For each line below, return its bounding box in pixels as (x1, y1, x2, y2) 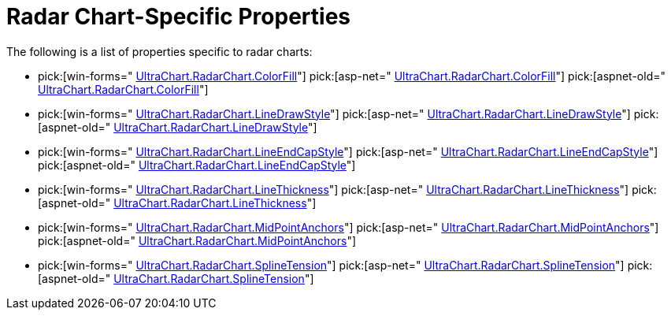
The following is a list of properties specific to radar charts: (6, 44, 313, 58)
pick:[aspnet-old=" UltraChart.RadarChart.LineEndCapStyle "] (38, 158, 356, 172)
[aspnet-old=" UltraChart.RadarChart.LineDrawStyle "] (38, 120, 317, 134)
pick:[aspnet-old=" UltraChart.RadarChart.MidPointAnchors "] (38, 233, 357, 247)
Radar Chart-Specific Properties (6, 3, 350, 30)
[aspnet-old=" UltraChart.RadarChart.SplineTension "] (38, 271, 314, 285)
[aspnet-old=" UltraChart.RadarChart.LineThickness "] (38, 195, 317, 210)
